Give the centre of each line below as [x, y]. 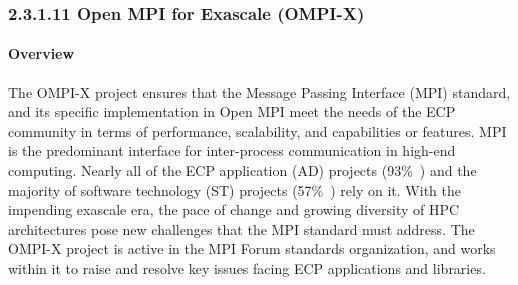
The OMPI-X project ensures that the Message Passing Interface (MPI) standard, [259, 91]
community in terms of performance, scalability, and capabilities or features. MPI [257, 130]
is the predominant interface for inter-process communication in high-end [232, 150]
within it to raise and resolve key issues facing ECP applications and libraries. [247, 267]
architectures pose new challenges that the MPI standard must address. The [241, 228]
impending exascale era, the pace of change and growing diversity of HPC [234, 209]
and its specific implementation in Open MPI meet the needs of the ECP [232, 111]
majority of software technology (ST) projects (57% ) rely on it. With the [234, 189]
